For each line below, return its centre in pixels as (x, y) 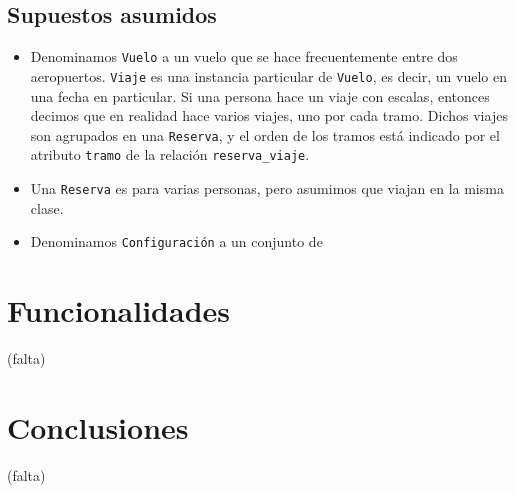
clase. (47, 207)
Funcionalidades (119, 310)
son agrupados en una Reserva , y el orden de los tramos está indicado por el (265, 134)
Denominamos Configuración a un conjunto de (176, 241)
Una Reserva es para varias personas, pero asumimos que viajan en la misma (267, 188)
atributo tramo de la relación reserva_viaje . (170, 154)
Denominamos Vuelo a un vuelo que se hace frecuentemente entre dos (244, 56)
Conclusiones (98, 426)
